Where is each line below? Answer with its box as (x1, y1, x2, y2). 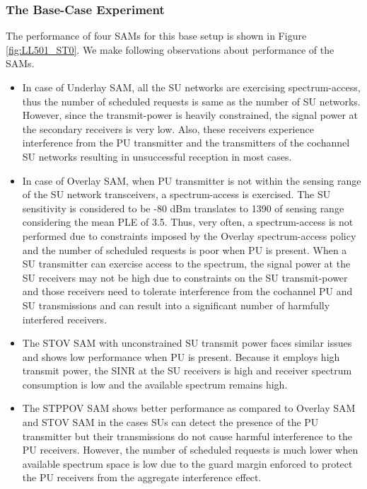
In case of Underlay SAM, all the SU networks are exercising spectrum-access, (22, 80, 361, 94)
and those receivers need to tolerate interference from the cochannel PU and (22, 284, 353, 299)
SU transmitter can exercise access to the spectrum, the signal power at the (22, 256, 351, 271)
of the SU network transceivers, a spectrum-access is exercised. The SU (22, 187, 331, 202)
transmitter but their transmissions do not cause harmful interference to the (22, 428, 353, 443)
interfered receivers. (22, 311, 107, 326)
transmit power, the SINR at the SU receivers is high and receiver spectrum (22, 363, 352, 378)
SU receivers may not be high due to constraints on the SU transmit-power (22, 270, 348, 284)
